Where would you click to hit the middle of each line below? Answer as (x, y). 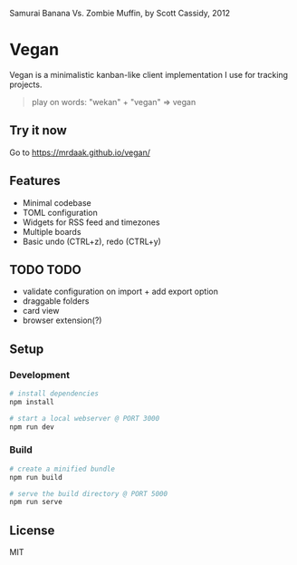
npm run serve (36, 502)
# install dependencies (54, 394)
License (32, 530)
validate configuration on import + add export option (120, 292)
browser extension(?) (62, 320)
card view (41, 311)
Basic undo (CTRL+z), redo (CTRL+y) (91, 241)
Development (40, 375)
